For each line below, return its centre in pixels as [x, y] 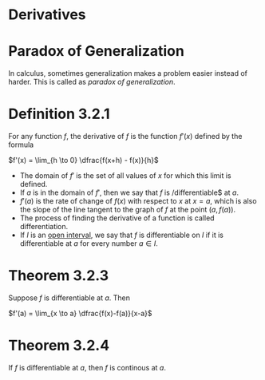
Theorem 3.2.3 [59, 276]
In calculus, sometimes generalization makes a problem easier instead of [128, 73]
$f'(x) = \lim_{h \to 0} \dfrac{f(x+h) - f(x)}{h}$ [83, 160]
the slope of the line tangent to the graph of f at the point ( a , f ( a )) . [128, 210]
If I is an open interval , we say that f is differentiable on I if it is [122, 235]
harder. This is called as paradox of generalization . [92, 82]
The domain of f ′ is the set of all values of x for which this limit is [125, 176]
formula [21, 144]
